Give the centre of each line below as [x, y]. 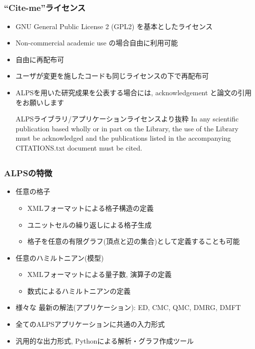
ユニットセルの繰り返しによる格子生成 [90, 224]
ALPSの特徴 [28, 173]
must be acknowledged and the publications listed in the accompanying [123, 138]
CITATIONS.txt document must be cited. [79, 148]
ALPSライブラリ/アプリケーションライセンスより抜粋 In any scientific [127, 119]
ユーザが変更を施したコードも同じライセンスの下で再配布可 [112, 76]
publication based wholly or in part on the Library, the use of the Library [127, 128]
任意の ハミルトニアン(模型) [60, 257]
